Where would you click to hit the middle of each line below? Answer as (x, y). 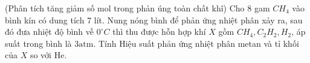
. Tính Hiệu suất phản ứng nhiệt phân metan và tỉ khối (196, 43)
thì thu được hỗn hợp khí (159, 31)
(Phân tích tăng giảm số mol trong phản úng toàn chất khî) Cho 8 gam (137, 8)
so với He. (48, 55)
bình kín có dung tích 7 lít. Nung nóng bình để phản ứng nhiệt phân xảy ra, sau (154, 19)
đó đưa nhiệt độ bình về (50, 31)
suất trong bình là (38, 43)
